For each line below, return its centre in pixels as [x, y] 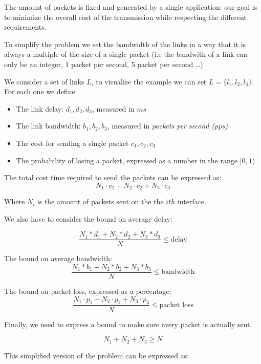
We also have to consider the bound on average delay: [88, 218]
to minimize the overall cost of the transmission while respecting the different [125, 17]
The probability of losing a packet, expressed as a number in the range [127, 160]
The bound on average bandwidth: [58, 258]
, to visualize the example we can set [149, 81]
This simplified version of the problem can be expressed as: [97, 355]
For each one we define [40, 91]
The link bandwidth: [48, 126]
